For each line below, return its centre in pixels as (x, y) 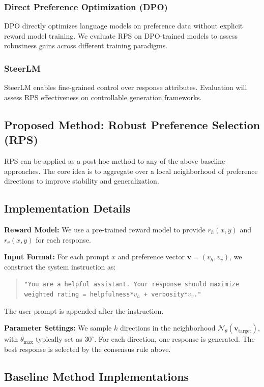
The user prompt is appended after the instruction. (84, 310)
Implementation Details (67, 208)
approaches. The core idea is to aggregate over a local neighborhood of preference (131, 171)
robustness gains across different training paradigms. (86, 46)
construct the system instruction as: (60, 266)
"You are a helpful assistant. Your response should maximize (132, 285)
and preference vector (151, 257)
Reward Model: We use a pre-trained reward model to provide (105, 229)
